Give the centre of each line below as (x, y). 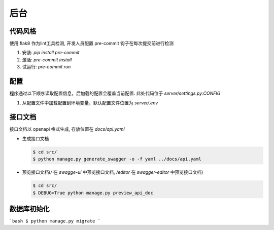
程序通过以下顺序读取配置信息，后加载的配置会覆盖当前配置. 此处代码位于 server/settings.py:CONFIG (115, 93)
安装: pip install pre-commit (51, 53)
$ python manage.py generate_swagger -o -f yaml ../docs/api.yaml (117, 159)
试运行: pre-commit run (46, 67)
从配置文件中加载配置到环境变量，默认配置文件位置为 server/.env (90, 103)
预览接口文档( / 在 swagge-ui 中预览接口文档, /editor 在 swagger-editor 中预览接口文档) (113, 172)
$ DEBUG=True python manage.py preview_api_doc (93, 193)
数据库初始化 (29, 208)
